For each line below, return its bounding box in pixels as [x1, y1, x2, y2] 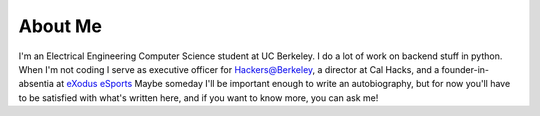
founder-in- [441, 63, 490, 75]
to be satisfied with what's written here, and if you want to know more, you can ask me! [18, 91, 379, 104]
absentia [18, 78, 55, 90]
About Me [18, 15, 102, 37]
